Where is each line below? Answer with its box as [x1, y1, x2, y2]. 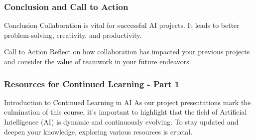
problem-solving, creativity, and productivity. [4, 29, 142, 40]
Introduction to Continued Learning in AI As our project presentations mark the [4, 97, 251, 107]
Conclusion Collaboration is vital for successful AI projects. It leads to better [4, 20, 240, 30]
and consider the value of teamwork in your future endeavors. [4, 56, 191, 66]
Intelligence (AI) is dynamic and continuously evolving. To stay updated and [4, 117, 239, 127]
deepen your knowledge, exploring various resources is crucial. [4, 126, 193, 137]
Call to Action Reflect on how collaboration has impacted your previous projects [4, 46, 250, 57]
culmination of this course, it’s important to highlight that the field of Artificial [4, 107, 247, 117]
